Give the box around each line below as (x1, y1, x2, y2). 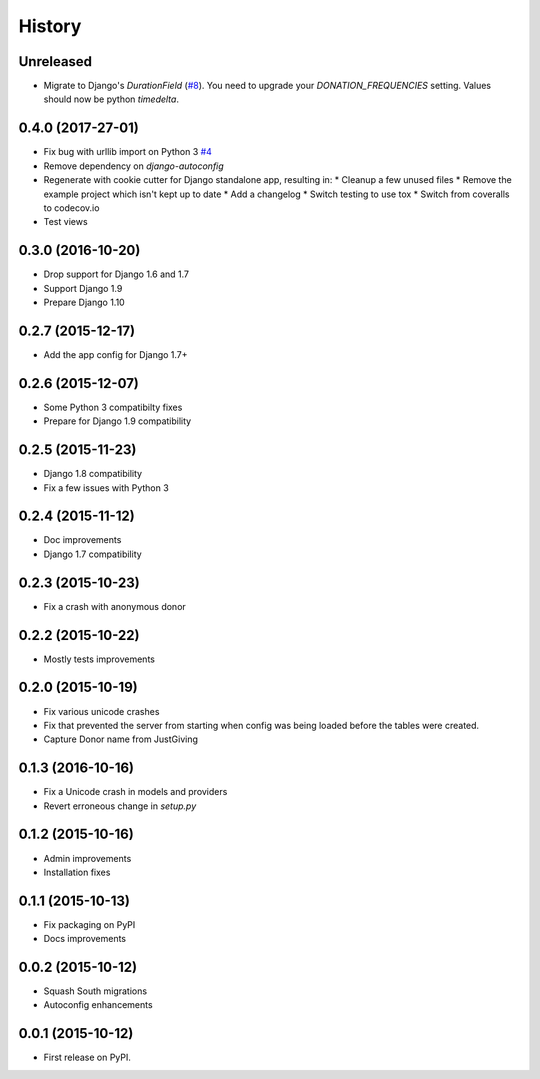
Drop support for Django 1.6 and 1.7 (43, 268, 190, 280)
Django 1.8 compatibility (43, 468, 143, 480)
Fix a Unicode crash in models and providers (43, 786, 228, 798)
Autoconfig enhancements (43, 999, 154, 1011)
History (18, 15, 82, 37)
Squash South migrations (43, 985, 148, 997)
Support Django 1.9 (43, 282, 123, 294)
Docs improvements (43, 933, 127, 945)
